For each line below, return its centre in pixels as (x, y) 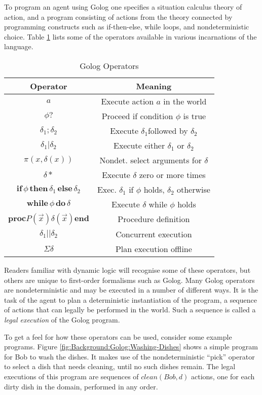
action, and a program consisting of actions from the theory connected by (118, 16)
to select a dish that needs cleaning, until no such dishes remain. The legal (120, 366)
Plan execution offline (154, 248)
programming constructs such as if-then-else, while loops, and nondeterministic (127, 27)
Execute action (127, 101)
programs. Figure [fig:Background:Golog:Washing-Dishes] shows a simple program (131, 347)
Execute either (139, 145)
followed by (168, 130)
